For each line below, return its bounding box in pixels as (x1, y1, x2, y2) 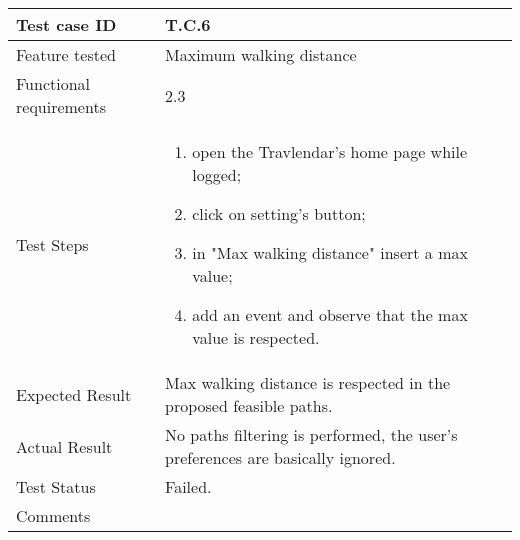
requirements (16, 95, 106, 118)
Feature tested (16, 43, 116, 66)
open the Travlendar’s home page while (192, 140, 468, 163)
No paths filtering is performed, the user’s (165, 423, 458, 446)
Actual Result (16, 434, 113, 458)
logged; (192, 163, 242, 186)
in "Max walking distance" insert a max (192, 241, 468, 264)
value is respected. (192, 326, 320, 349)
